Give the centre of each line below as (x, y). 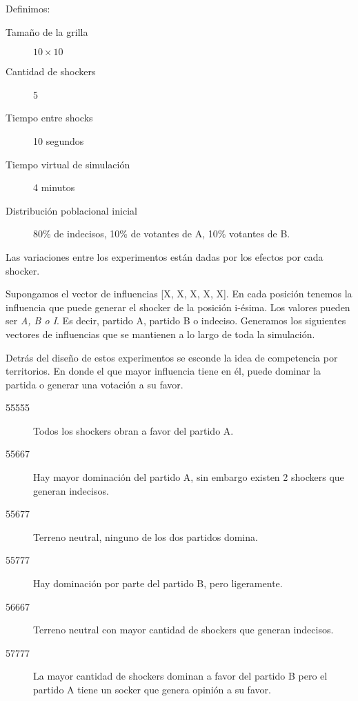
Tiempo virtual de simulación (68, 164)
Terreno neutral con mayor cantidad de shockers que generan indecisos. (183, 630)
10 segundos (59, 140)
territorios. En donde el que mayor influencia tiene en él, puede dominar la (163, 371)
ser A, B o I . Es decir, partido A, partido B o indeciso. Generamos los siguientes (176, 320)
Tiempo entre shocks (49, 118)
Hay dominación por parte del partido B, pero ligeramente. (158, 583)
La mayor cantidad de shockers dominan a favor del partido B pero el (180, 676)
